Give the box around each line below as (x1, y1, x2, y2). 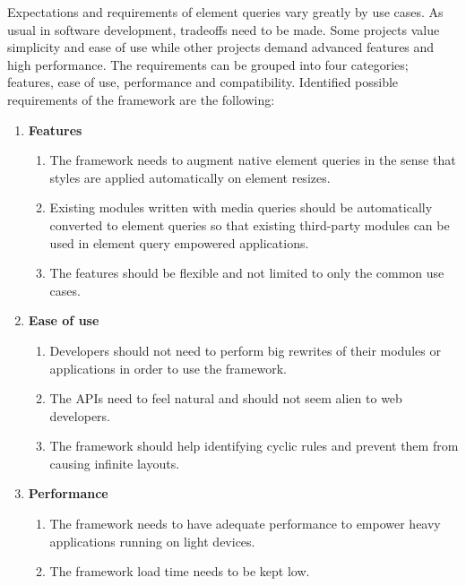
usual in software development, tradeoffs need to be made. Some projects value (7, 20, 440, 39)
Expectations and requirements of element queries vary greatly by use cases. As (7, 3, 444, 21)
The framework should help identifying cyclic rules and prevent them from (49, 436, 459, 455)
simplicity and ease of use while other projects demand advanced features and (7, 38, 435, 56)
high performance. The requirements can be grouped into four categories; (7, 55, 409, 73)
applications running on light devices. (49, 531, 255, 550)
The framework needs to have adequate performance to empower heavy (49, 514, 441, 533)
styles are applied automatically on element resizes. (49, 168, 331, 186)
